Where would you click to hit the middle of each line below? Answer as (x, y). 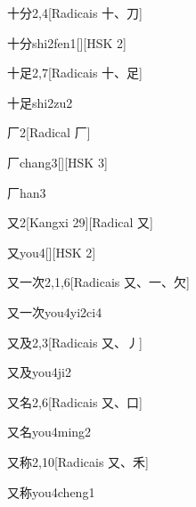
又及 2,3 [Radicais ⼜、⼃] (75, 342)
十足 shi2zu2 (40, 102)
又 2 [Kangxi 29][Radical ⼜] (80, 222)
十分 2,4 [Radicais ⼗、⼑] (75, 12)
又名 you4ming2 (49, 432)
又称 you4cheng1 (51, 491)
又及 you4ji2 (39, 372)
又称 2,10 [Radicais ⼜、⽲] (78, 461)
